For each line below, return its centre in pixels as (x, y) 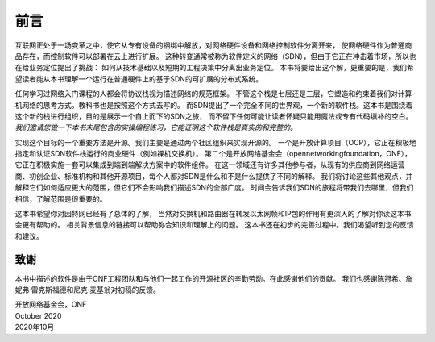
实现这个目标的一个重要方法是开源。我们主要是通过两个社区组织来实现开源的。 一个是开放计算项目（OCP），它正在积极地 (215, 142)
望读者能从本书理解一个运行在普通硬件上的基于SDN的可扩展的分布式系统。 (139, 79)
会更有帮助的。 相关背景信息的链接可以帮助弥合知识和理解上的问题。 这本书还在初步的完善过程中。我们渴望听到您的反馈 (214, 225)
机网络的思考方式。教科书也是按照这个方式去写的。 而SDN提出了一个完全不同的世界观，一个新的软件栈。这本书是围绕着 (214, 105)
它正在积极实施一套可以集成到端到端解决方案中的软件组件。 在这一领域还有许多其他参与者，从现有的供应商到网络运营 (210, 165)
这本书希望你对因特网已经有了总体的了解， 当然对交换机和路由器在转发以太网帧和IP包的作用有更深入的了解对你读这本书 (213, 214)
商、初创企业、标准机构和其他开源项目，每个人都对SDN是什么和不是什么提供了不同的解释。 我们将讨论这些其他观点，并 (214, 176)
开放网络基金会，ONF (51, 304)
